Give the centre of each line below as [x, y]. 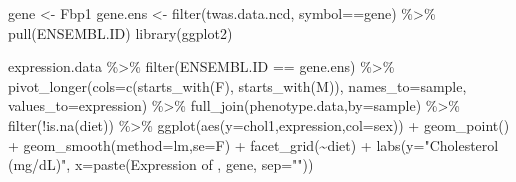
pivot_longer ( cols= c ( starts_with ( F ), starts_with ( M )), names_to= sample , [237, 85]
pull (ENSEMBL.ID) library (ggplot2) [120, 32]
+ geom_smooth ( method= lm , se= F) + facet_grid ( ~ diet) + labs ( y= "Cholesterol [253, 144]
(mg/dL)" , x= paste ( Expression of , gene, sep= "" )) [161, 164]
